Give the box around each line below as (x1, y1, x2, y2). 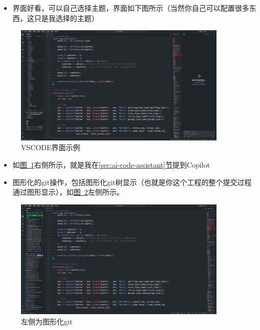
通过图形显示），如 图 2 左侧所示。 (12, 187, 124, 197)
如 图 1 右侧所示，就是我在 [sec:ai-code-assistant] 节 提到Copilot (12, 159, 210, 170)
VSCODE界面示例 (21, 142, 80, 153)
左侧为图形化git (21, 316, 73, 327)
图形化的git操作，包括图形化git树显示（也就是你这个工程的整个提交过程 (12, 176, 252, 187)
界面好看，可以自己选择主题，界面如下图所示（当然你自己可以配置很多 (12, 3, 249, 13)
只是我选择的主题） (34, 12, 99, 23)
